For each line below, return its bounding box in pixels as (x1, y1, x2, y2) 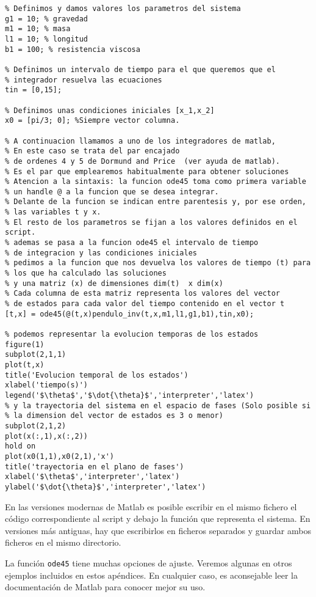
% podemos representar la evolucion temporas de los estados (5, 330, 259, 339)
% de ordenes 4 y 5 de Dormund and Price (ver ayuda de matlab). (5, 156, 281, 166)
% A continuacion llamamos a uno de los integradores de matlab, (5, 136, 276, 145)
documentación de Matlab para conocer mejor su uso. (5, 581, 206, 593)
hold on (5, 442, 36, 451)
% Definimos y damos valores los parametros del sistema (5, 4, 241, 13)
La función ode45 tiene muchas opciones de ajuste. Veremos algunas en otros (5, 556, 292, 569)
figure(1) (5, 340, 45, 349)
